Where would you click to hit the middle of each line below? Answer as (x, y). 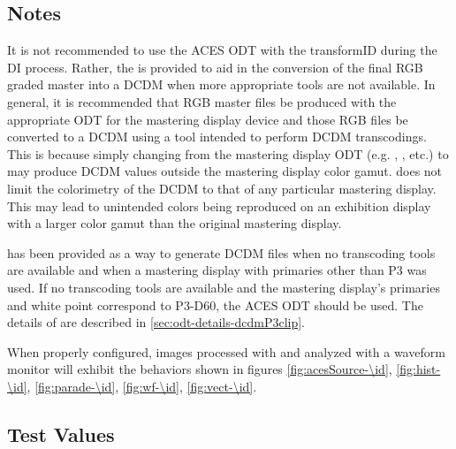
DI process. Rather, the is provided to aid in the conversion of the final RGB (215, 67)
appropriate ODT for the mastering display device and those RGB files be (208, 119)
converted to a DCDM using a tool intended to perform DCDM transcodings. (217, 137)
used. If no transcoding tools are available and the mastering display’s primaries (224, 287)
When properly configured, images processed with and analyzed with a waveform (226, 351)
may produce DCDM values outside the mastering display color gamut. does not (225, 171)
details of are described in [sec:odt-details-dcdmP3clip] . (156, 322)
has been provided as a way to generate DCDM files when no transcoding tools (221, 252)
